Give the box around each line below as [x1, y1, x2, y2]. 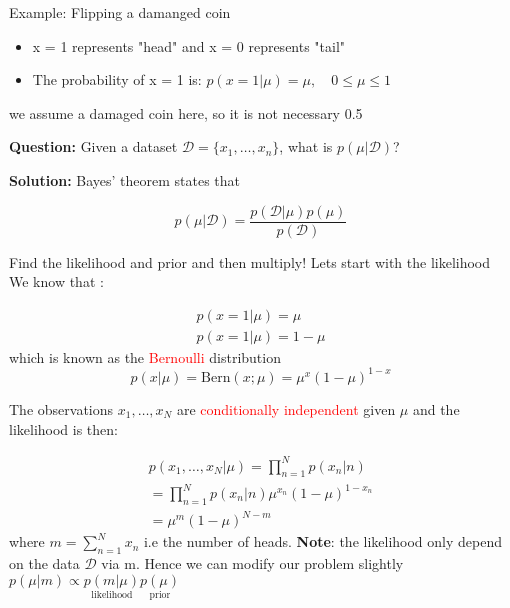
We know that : [9, 271, 104, 292]
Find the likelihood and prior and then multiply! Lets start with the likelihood [9, 251, 491, 272]
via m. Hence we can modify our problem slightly [101, 553, 404, 574]
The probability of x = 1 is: [32, 69, 202, 90]
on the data [9, 553, 80, 574]
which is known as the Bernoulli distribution [9, 346, 281, 367]
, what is [279, 136, 333, 157]
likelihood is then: [9, 418, 118, 439]
